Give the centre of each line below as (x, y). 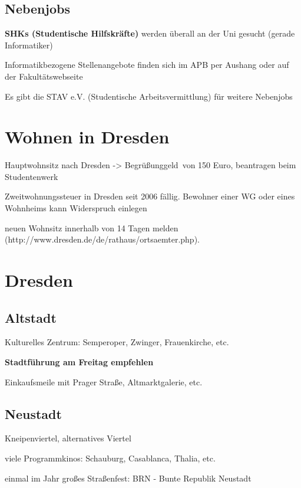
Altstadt (31, 317)
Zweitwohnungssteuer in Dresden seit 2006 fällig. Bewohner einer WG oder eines (150, 196)
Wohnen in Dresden (87, 137)
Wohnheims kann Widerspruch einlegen (76, 208)
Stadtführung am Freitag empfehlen (79, 362)
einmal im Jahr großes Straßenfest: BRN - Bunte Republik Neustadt (128, 478)
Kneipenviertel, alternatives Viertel (68, 438)
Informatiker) (29, 45)
